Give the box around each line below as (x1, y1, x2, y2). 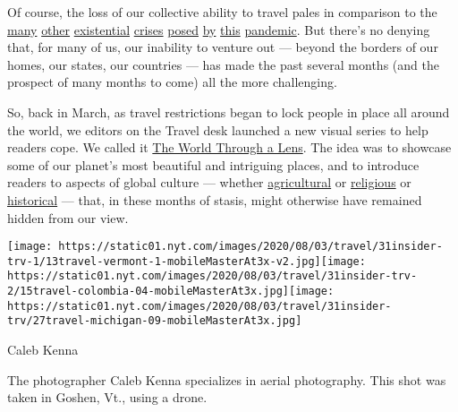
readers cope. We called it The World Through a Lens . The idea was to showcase (7, 138, 452, 157)
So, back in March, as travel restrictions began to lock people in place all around (7, 102, 450, 121)
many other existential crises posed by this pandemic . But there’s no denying (7, 20, 430, 39)
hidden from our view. (7, 208, 129, 227)
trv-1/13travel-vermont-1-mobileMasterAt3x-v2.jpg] (7, 254, 321, 268)
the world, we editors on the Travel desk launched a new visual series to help (7, 120, 428, 139)
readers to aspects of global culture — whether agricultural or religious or (7, 173, 411, 192)
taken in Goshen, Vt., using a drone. (7, 388, 208, 407)
